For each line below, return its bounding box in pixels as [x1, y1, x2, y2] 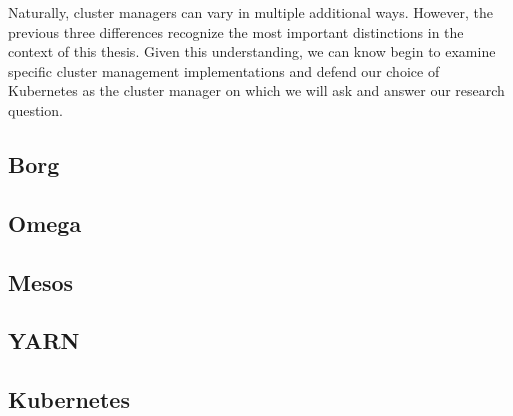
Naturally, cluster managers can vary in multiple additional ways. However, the [8, 2, 493, 22]
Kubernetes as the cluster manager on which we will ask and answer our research [8, 80, 505, 101]
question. [8, 99, 63, 120]
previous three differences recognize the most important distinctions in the [8, 21, 464, 42]
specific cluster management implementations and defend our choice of [8, 60, 440, 81]
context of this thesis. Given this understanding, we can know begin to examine [8, 41, 496, 62]
